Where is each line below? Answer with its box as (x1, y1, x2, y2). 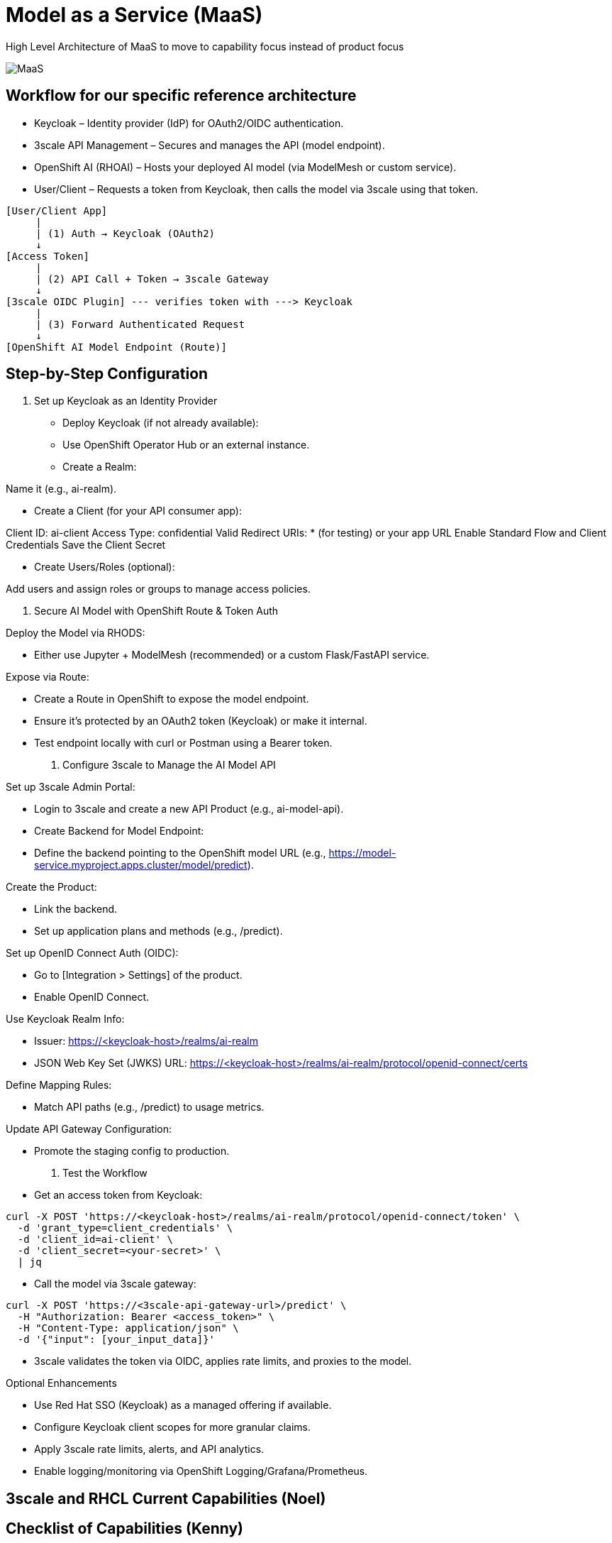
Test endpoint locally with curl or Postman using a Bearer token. (34, 737, 333, 749)
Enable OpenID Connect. (34, 991, 150, 1004)
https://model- (328, 847, 396, 860)
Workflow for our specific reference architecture (6, 87, 357, 105)
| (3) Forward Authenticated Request (35, 318, 245, 330)
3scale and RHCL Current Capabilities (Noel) (6, 1489, 326, 1508)
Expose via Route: (6, 671, 89, 683)
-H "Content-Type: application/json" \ (17, 1322, 239, 1334)
